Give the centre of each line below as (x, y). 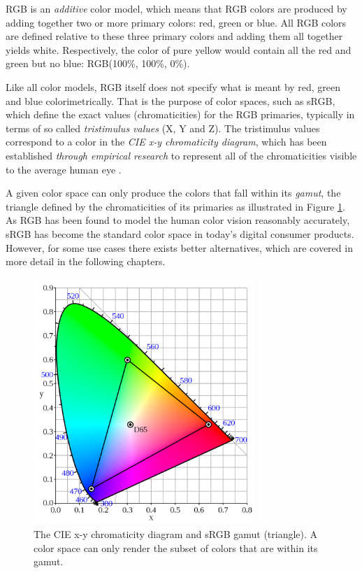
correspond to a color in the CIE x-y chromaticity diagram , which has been (166, 142)
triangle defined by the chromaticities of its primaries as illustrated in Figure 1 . (175, 206)
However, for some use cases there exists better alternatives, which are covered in (179, 247)
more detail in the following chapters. (86, 261)
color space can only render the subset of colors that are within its (176, 547)
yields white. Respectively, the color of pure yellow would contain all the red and (179, 49)
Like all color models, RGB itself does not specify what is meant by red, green (173, 86)
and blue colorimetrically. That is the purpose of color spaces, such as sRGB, (171, 100)
